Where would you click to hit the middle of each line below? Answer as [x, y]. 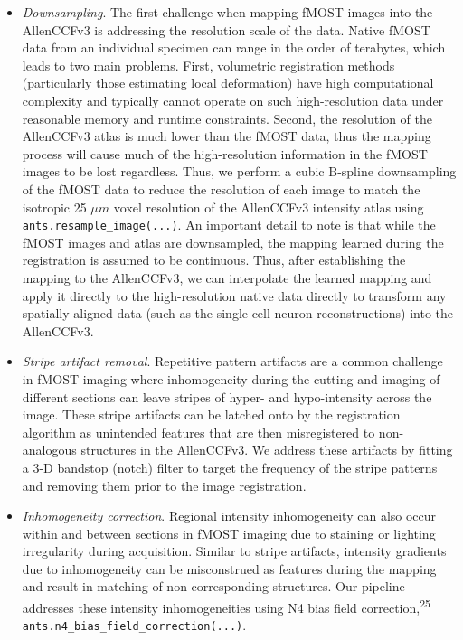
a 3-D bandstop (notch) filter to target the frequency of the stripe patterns [230, 467]
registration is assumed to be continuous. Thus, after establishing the [214, 260]
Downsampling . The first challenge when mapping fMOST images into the [227, 12]
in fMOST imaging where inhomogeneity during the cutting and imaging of [231, 378]
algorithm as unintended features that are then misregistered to [198, 432]
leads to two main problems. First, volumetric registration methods [208, 65]
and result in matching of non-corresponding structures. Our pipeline [213, 586]
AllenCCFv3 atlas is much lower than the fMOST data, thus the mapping [227, 136]
